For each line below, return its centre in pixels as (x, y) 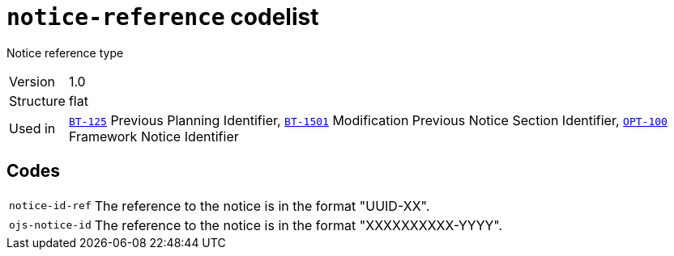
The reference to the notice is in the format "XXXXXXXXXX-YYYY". (299, 225)
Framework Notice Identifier (154, 136)
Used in (32, 128)
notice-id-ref (50, 206)
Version (32, 81)
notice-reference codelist (163, 17)
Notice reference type (65, 52)
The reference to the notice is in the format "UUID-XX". (262, 206)
